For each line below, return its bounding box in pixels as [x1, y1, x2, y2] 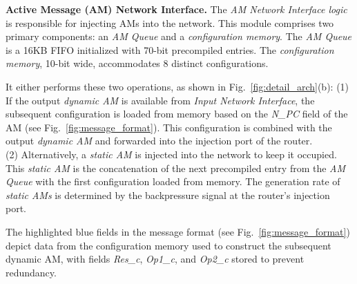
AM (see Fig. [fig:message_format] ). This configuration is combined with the [6, 120, 332, 134]
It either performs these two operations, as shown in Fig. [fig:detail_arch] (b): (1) [6, 79, 349, 93]
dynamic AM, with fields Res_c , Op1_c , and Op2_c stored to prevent [6, 252, 305, 266]
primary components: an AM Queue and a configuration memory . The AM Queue [6, 29, 352, 44]
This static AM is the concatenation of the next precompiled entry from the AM [6, 160, 346, 175]
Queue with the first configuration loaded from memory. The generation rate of [6, 174, 340, 189]
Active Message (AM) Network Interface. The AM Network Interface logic [6, 2, 347, 16]
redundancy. [6, 265, 57, 279]
